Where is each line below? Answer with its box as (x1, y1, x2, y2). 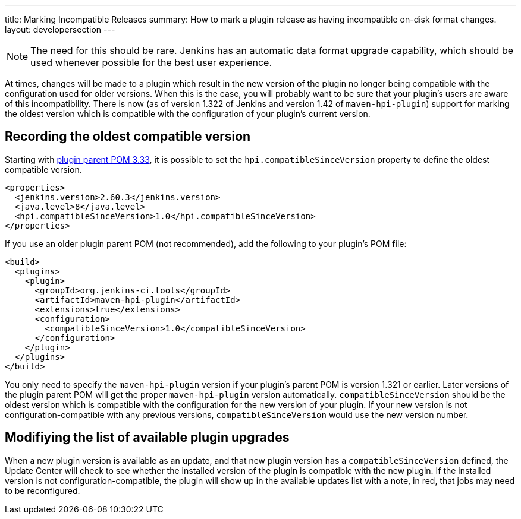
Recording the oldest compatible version (5, 129, 251, 144)
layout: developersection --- (5, 24, 115, 34)
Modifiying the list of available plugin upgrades (5, 430, 290, 445)
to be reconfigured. (5, 485, 80, 496)
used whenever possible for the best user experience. (30, 56, 272, 68)
